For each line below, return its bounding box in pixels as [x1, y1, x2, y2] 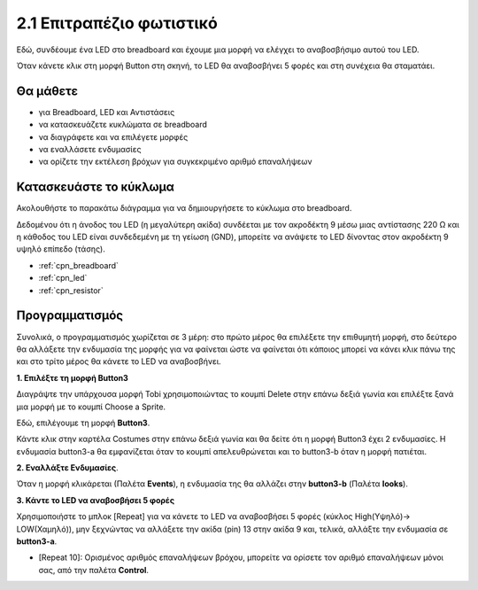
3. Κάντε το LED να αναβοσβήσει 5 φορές [16, 494, 175, 505]
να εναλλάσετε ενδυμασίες [38, 144, 142, 155]
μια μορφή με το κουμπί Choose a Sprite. [16, 401, 166, 412]
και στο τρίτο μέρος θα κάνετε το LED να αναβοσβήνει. [16, 356, 221, 367]
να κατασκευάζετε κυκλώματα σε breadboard [38, 120, 208, 130]
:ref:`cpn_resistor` [38, 284, 104, 296]
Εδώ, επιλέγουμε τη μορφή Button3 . [16, 417, 150, 428]
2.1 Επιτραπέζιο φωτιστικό [16, 13, 219, 33]
